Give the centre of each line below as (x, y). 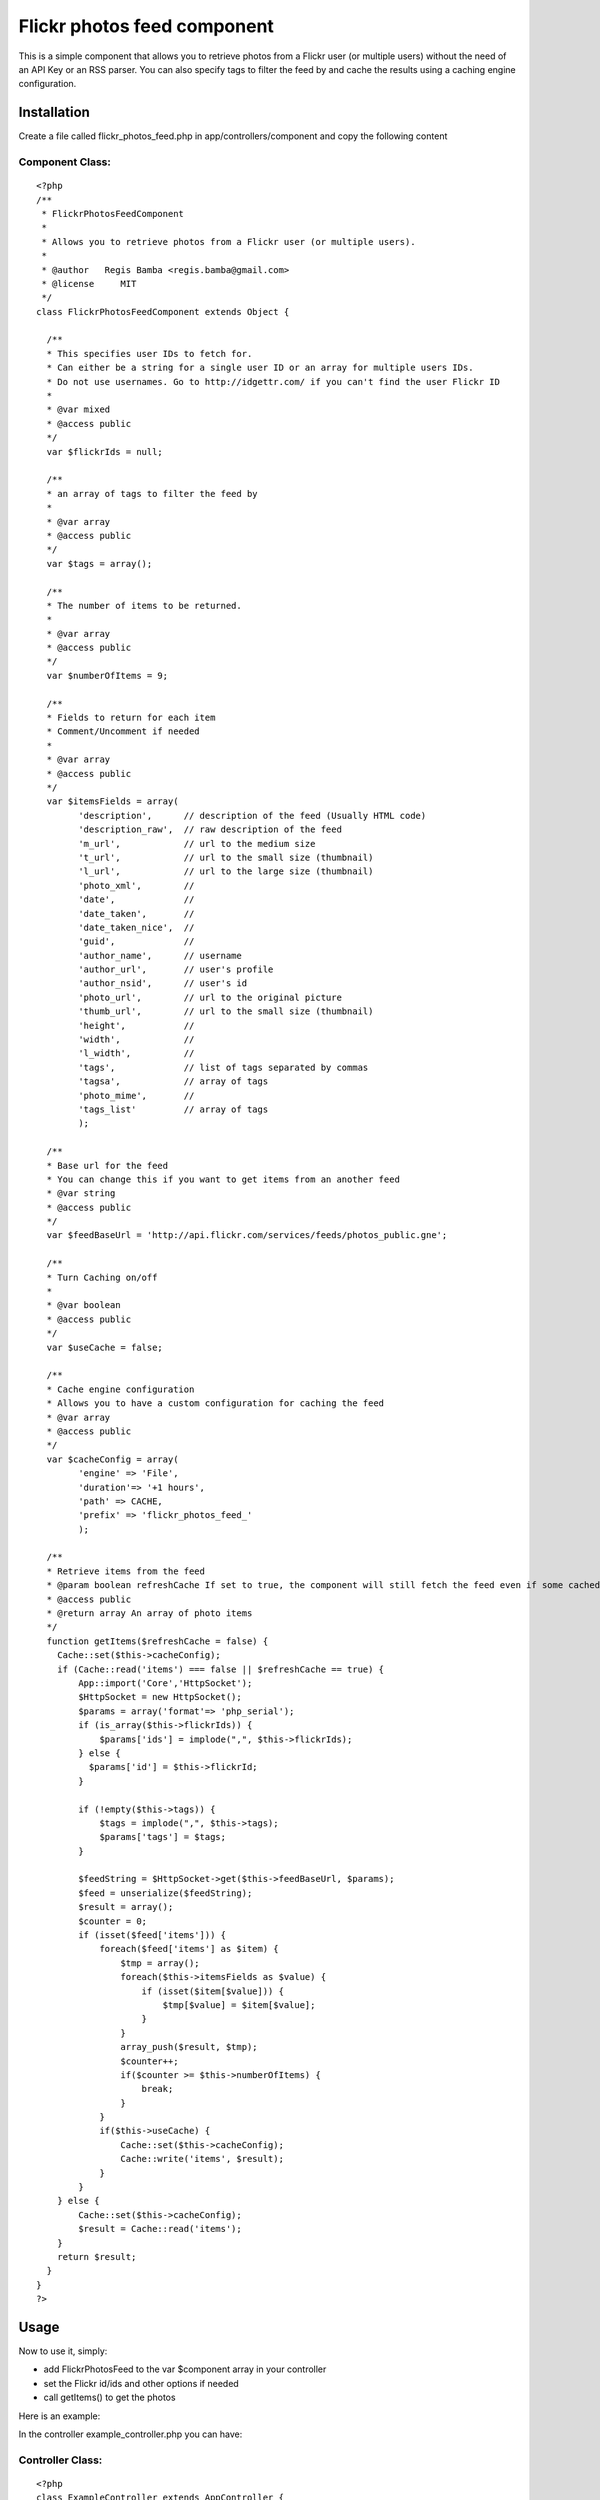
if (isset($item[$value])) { (213, 1991)
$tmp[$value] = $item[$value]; (239, 2004)
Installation (54, 112)
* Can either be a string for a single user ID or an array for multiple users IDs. (260, 368)
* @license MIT (89, 283)
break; (157, 2089)
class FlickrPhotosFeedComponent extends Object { (163, 311)
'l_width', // (136, 1053)
